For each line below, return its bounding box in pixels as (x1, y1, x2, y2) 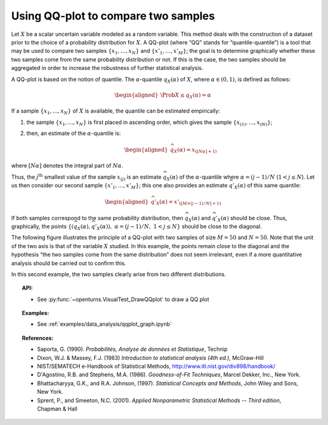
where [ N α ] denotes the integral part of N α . (11, 162, 124, 170)
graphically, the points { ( (11, 223, 74, 230)
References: (22, 334, 54, 342)
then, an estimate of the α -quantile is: (26, 130, 121, 137)
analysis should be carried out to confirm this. (11, 259, 126, 267)
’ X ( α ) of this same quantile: (232, 182, 301, 190)
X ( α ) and (188, 214, 211, 223)
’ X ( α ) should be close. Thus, (216, 214, 287, 223)
